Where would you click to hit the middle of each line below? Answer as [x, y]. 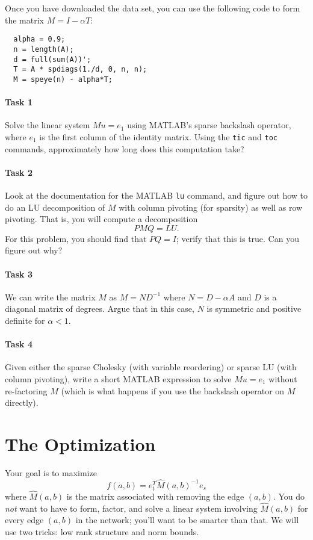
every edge [24, 520]
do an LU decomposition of [55, 207]
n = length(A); [44, 49]
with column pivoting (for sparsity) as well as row [211, 207]
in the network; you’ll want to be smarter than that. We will [187, 520]
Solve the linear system [48, 125]
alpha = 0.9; [39, 39]
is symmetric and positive [254, 309]
